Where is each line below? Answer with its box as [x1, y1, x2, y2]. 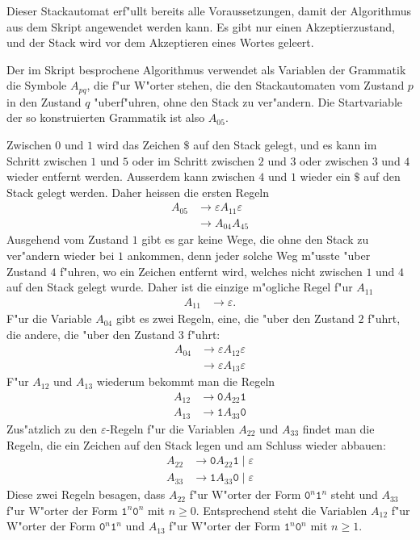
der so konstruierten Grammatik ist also [6, 109, 205, 126]
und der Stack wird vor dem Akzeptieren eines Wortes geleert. [6, 34, 314, 51]
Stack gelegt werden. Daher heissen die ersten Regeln [6, 183, 270, 200]
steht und [330, 486, 378, 503]
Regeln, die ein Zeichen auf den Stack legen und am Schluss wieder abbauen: [6, 436, 386, 453]
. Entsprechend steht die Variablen [195, 501, 367, 518]
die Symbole [6, 77, 67, 94]
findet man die [302, 420, 375, 437]
